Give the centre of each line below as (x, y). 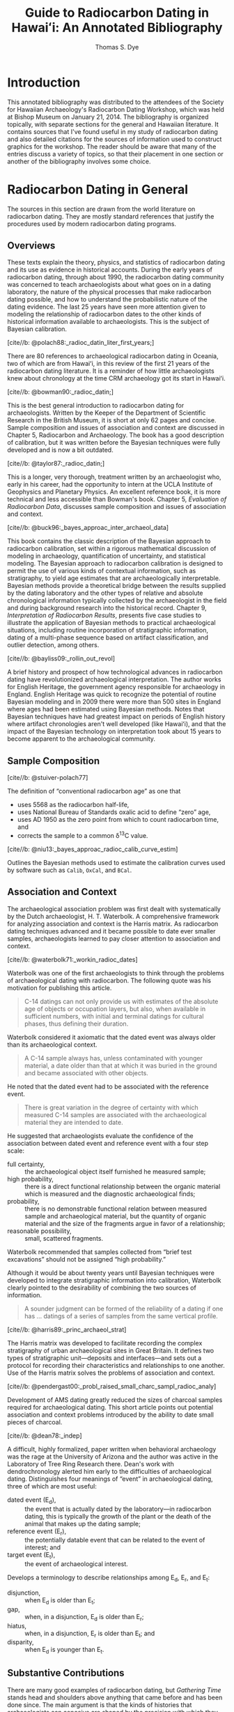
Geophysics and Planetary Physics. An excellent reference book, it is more (114, 492)
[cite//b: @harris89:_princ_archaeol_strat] (67, 1329)
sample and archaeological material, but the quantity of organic (116, 1216)
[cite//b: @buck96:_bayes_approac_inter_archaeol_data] (88, 528)
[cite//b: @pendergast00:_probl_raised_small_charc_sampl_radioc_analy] (112, 1386)
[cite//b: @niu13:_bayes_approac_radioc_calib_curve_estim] (93, 849)
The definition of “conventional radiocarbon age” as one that (94, 791)
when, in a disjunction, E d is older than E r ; (84, 1617)
